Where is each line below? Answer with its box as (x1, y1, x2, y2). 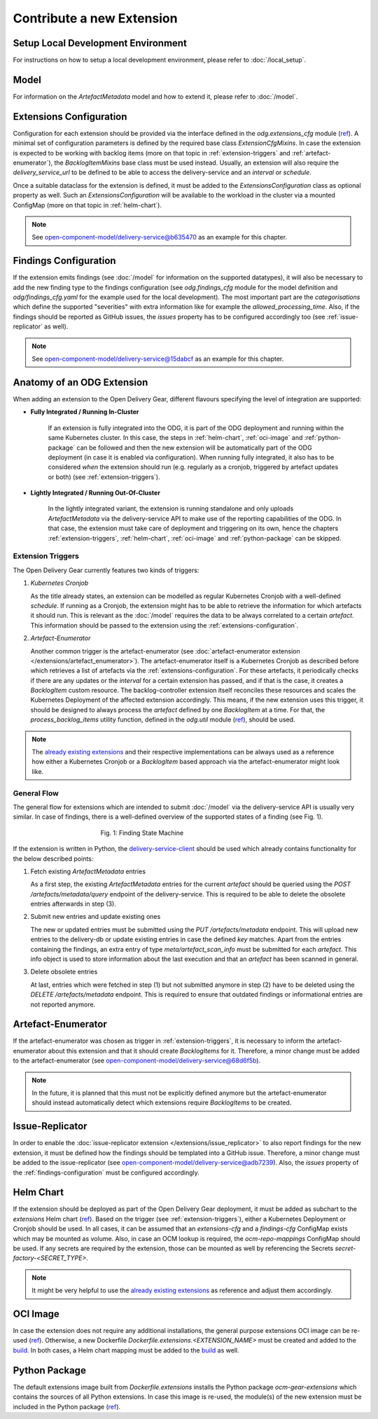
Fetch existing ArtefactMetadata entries (30, 867, 146, 875)
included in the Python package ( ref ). (13, 1402, 121, 1411)
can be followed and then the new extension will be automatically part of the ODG (76, 443, 312, 452)
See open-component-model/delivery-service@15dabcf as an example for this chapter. (31, 354, 284, 364)
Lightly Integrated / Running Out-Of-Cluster (30, 489, 161, 497)
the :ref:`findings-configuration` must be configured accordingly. (13, 1168, 199, 1177)
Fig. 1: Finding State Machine (100, 829, 184, 837)
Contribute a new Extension (13, 11, 178, 26)
